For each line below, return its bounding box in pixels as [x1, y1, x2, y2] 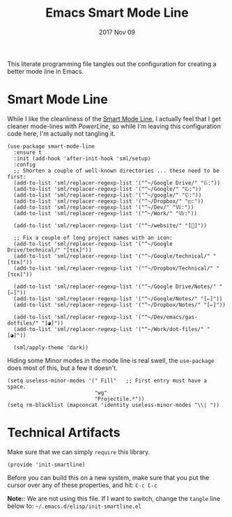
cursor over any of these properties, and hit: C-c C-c [7, 481, 158, 489]
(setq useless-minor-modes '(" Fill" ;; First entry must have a [7, 377, 208, 384]
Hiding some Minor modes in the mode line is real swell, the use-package [7, 356, 215, 364]
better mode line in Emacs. [7, 67, 84, 75]
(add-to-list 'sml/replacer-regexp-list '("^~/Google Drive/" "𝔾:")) [13, 179, 221, 186]
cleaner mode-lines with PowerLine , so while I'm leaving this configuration [7, 122, 221, 130]
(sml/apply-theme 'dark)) [13, 344, 89, 351]
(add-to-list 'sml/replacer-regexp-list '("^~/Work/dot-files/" [13, 325, 204, 332]
